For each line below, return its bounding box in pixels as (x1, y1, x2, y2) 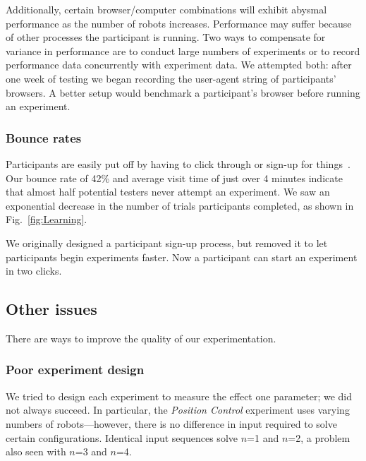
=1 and (247, 430, 279, 445)
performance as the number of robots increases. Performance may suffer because (6, 16, 352, 30)
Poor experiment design (6, 361, 145, 378)
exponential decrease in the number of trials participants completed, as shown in (6, 198, 354, 212)
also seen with (6, 444, 66, 459)
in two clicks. (6, 263, 62, 278)
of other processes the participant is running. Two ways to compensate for (6, 30, 326, 44)
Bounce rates (6, 128, 82, 146)
